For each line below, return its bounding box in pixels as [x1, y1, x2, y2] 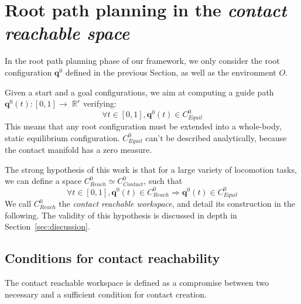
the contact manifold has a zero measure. [5, 144, 152, 156]
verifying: [83, 97, 117, 110]
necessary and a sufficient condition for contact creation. [5, 288, 207, 300]
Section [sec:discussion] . [5, 220, 90, 233]
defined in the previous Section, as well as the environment [65, 66, 276, 78]
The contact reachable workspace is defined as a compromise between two [5, 276, 269, 289]
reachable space [5, 21, 130, 45]
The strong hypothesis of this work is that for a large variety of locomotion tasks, [5, 163, 297, 175]
